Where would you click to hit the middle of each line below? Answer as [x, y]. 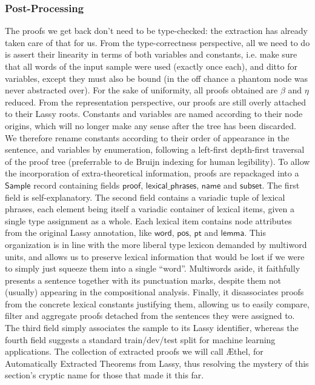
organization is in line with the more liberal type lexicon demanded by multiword [156, 244]
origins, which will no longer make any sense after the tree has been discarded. [151, 125]
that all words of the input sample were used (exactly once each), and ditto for [151, 66]
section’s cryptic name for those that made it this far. [104, 375]
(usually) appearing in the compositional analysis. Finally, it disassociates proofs [154, 292]
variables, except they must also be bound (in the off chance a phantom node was [157, 78]
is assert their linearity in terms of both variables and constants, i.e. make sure [151, 54]
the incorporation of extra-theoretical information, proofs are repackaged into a [152, 173]
